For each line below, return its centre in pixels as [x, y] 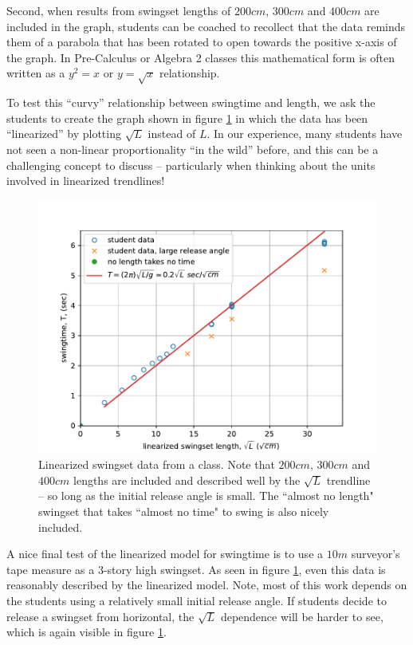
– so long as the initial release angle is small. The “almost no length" [206, 496]
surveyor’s [376, 554]
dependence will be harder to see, [302, 616]
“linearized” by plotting [64, 134]
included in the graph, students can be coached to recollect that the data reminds [206, 26]
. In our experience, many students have [305, 134]
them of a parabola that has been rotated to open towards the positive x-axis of [202, 42]
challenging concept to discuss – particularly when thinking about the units [191, 165]
